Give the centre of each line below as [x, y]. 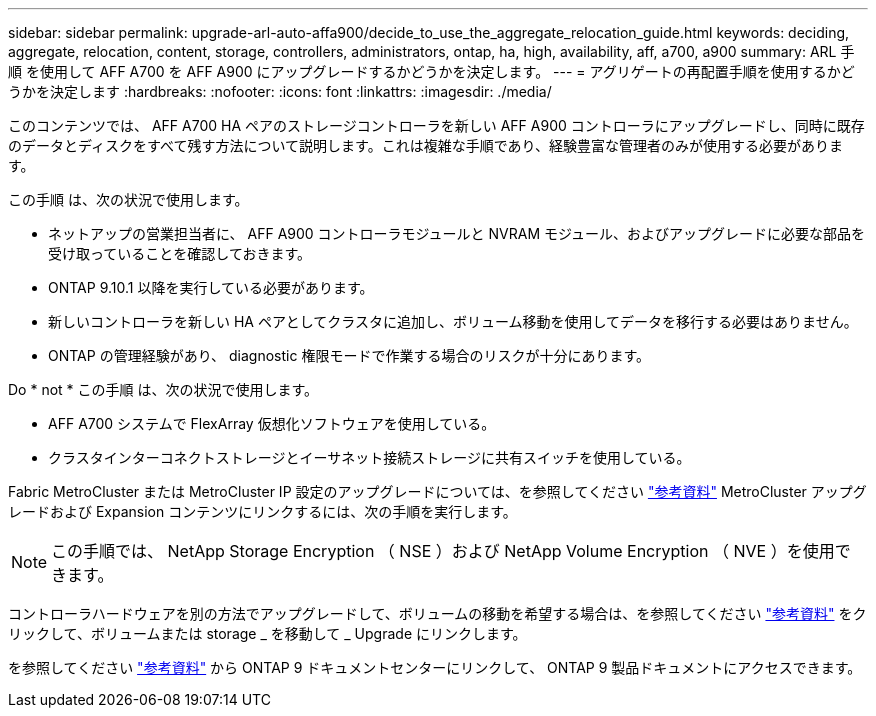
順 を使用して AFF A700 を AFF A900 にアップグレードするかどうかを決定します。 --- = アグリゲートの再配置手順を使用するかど [431, 71]
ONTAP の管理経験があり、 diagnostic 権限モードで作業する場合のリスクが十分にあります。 [349, 355]
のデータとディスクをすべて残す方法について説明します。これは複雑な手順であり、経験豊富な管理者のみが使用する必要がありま [425, 145]
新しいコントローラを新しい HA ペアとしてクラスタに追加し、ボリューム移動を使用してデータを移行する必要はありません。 [453, 321]
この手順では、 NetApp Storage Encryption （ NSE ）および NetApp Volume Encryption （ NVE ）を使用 [443, 551]
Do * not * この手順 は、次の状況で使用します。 [163, 389]
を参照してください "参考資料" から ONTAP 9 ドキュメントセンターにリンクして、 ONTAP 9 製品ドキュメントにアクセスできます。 [435, 667]
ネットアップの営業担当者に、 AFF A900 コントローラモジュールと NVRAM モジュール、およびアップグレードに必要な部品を [457, 233]
